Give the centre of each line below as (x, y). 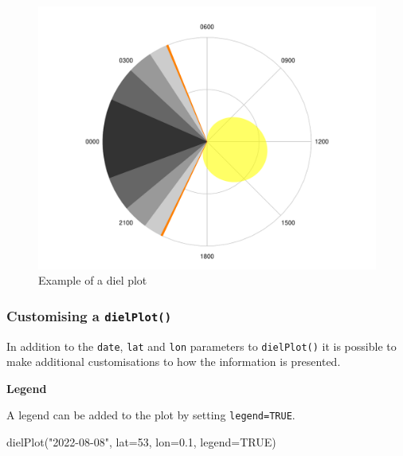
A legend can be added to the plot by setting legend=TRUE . (151, 415)
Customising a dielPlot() (89, 315)
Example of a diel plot (93, 280)
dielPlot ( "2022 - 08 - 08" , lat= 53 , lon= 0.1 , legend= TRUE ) (141, 442)
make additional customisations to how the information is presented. (174, 362)
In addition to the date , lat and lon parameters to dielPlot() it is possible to (201, 346)
